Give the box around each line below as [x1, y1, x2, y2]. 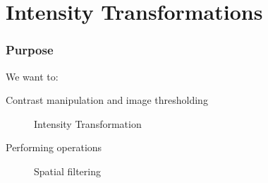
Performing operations [6, 140, 102, 155]
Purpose [6, 41, 54, 59]
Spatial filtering [34, 163, 101, 178]
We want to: [6, 69, 59, 83]
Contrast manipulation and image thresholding [6, 93, 208, 107]
